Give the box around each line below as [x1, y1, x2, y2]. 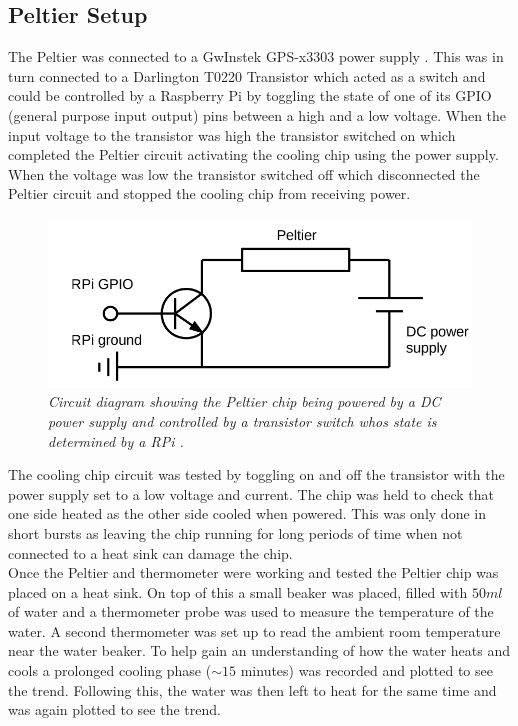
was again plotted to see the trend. [8, 699, 221, 720]
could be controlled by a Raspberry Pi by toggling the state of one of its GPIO [8, 85, 492, 106]
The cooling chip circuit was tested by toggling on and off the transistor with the [8, 464, 505, 485]
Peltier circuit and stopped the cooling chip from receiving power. [8, 183, 411, 204]
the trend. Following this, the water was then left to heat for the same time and [8, 679, 497, 700]
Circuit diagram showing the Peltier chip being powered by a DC [48, 391, 441, 412]
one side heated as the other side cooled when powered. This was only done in [8, 503, 486, 524]
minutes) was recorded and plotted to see [240, 660, 493, 681]
